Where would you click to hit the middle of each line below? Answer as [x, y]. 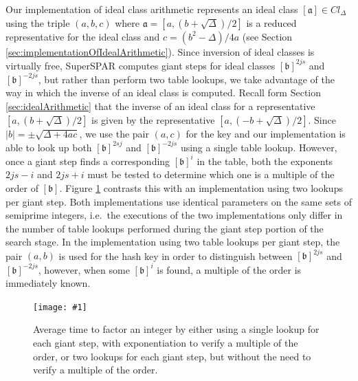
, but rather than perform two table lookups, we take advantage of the [186, 79]
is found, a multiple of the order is [229, 269]
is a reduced [271, 22]
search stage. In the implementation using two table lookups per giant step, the [173, 242]
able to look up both [49, 147]
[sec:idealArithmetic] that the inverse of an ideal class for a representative [160, 106]
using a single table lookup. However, [259, 147]
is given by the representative [153, 119]
